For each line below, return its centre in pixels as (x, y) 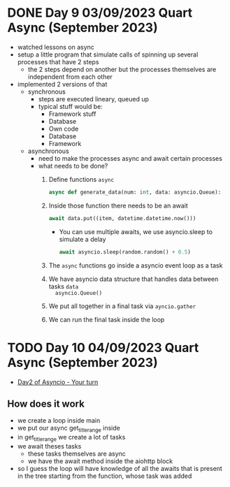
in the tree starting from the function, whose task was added (105, 476)
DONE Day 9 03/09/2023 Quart (100, 13)
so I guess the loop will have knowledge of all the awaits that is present (120, 468)
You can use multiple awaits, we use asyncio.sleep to (136, 231)
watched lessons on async (56, 47)
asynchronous (49, 151)
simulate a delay (82, 239)
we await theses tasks (49, 446)
